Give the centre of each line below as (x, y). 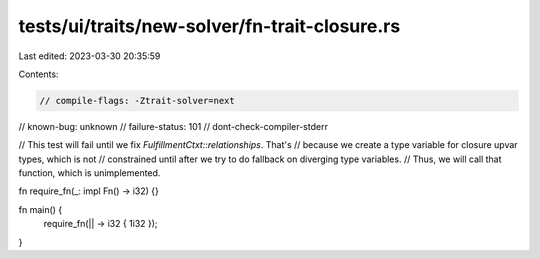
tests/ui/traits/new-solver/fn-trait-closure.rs (209, 26)
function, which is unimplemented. (89, 173)
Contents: (38, 74)
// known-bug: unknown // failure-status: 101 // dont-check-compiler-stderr (173, 126)
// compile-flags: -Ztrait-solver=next (137, 100)
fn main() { (40, 209)
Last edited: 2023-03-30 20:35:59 (89, 56)
